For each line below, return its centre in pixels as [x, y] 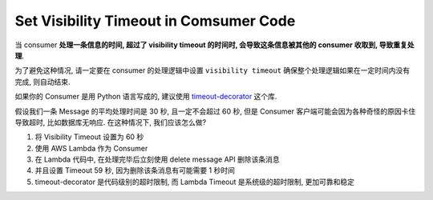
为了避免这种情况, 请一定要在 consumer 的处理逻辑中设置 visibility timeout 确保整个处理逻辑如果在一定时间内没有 [212, 70]
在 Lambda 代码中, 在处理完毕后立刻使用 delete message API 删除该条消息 [157, 159]
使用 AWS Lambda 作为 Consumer [91, 148]
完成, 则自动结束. [43, 82]
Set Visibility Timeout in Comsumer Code [155, 21]
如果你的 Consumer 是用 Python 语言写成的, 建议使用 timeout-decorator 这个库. [146, 97]
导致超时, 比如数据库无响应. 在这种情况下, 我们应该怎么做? [111, 122]
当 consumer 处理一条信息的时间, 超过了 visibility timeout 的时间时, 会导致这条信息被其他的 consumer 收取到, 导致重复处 [214, 45]
